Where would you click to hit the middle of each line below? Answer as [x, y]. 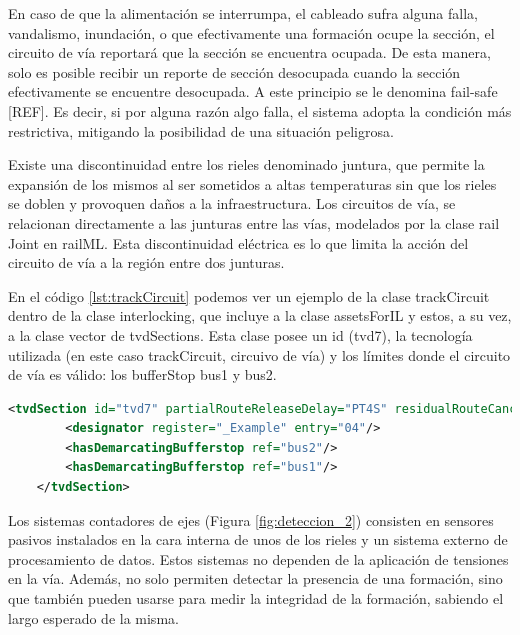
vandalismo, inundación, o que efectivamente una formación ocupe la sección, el [251, 32]
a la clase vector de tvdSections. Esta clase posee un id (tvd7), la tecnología [240, 334]
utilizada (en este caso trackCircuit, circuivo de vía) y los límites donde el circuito [259, 354]
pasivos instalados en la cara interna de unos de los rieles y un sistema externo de [258, 539]
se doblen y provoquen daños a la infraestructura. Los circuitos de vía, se [232, 203]
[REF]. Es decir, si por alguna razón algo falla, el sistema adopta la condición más [260, 110]
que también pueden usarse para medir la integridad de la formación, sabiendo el [256, 598]
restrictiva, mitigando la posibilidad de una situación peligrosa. [201, 130]
